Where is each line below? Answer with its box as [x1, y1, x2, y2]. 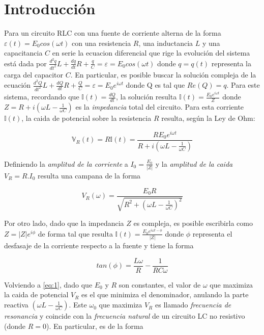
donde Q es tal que [126, 80, 185, 90]
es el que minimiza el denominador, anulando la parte [81, 289, 249, 300]
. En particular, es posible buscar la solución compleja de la [70, 69, 256, 80]
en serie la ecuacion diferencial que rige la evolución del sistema [52, 47, 250, 58]
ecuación [4, 80, 31, 90]
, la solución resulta [116, 91, 177, 102]
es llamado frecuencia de [155, 299, 231, 310]
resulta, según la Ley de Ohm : [161, 113, 255, 123]
